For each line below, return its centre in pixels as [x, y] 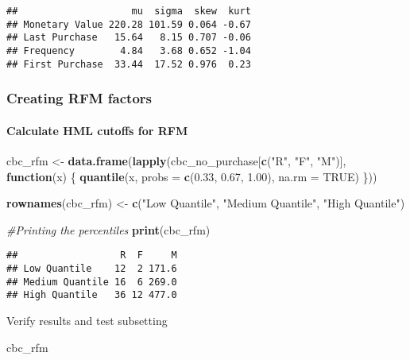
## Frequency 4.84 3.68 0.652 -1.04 [129, 50]
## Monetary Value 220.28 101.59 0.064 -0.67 [129, 24]
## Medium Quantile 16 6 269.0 [92, 282]
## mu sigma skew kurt [129, 11]
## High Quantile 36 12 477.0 [92, 295]
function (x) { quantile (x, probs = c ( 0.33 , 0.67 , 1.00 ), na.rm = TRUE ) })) [192, 176]
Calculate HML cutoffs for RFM [97, 130]
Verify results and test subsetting [87, 320]
